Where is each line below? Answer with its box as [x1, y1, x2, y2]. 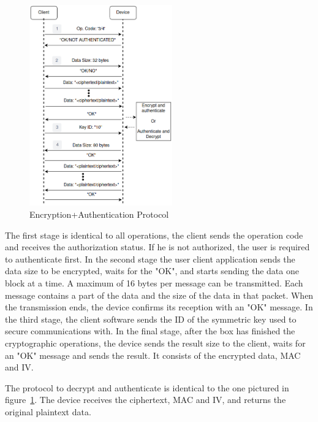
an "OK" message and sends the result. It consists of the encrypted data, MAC [5, 348, 301, 361]
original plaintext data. [5, 405, 91, 418]
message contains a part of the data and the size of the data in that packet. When [5, 288, 314, 301]
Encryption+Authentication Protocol [29, 208, 169, 221]
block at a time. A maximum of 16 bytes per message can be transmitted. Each [5, 277, 303, 290]
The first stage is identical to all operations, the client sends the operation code [5, 228, 303, 241]
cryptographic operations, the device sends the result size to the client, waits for [5, 336, 306, 349]
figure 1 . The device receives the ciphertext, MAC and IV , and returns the [5, 393, 286, 406]
